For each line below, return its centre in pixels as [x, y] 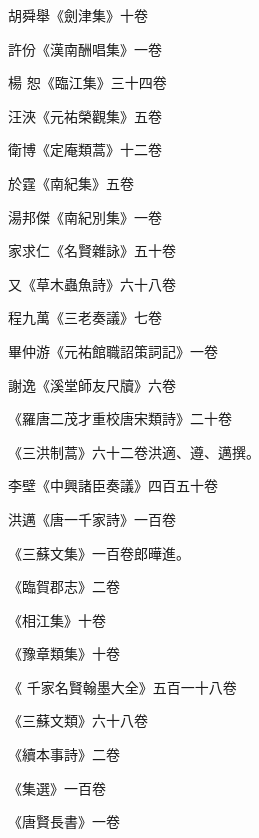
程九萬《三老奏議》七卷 [85, 317]
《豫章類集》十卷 [64, 653]
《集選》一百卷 [57, 787]
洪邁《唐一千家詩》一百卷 [92, 518]
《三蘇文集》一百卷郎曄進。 [99, 552]
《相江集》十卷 [57, 619]
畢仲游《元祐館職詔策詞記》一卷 [113, 350]
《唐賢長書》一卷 [64, 821]
